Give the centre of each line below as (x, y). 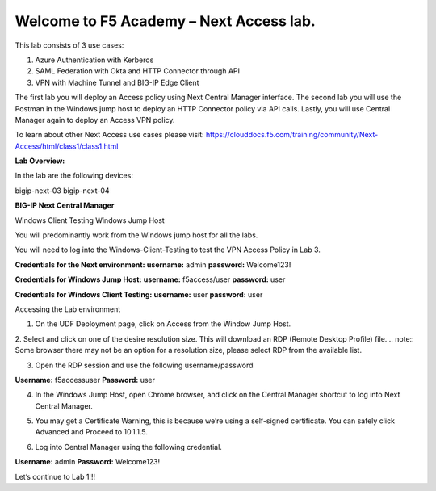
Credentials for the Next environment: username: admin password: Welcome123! (153, 264)
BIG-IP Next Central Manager (65, 205)
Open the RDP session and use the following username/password (144, 365)
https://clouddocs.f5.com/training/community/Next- (292, 135)
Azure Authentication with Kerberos (94, 60)
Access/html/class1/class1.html (67, 146)
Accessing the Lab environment (68, 309)
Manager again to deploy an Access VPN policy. (95, 120)
